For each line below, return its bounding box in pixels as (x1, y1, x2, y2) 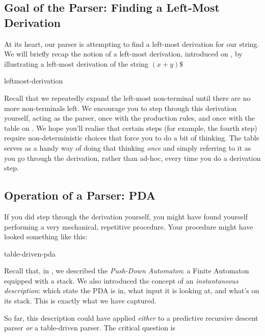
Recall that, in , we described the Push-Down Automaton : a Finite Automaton (4, 265, 249, 276)
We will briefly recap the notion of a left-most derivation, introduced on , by (4, 48, 243, 59)
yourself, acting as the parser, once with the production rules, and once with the (4, 113, 255, 123)
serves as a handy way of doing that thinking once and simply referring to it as (4, 142, 251, 153)
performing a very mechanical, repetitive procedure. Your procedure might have (4, 221, 253, 232)
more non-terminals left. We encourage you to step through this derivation (4, 102, 237, 113)
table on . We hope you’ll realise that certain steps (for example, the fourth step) (4, 122, 257, 133)
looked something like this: (4, 231, 88, 242)
